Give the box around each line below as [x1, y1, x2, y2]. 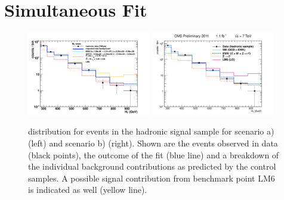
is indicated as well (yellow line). [28, 183, 147, 196]
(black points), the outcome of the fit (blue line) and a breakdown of [28, 148, 279, 161]
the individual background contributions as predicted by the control [28, 160, 276, 173]
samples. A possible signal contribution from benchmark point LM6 [28, 171, 275, 184]
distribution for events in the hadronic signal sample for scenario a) [28, 125, 274, 137]
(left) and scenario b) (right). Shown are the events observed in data [28, 137, 278, 149]
